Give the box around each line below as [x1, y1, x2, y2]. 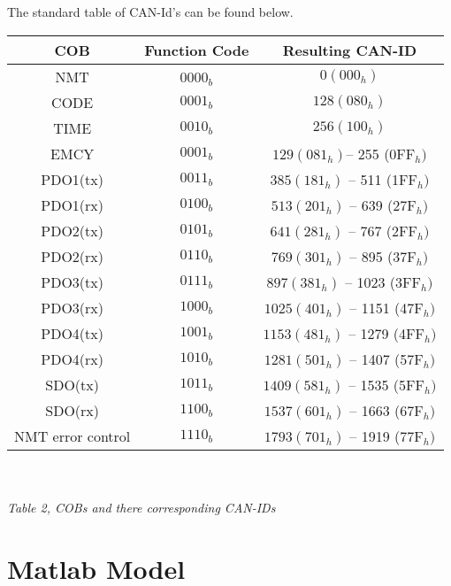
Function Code [144, 39, 249, 60]
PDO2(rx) [41, 245, 104, 266]
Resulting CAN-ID [282, 39, 417, 60]
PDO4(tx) [41, 322, 103, 343]
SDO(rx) [45, 399, 100, 420]
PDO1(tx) [41, 168, 103, 189]
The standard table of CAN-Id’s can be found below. [7, 3, 294, 20]
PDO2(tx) [41, 220, 103, 241]
